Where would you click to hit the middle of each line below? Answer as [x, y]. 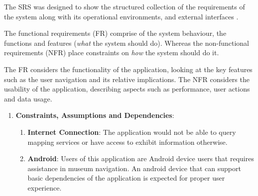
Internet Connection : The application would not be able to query [132, 132]
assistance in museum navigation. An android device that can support [134, 168]
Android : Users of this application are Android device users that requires [141, 158]
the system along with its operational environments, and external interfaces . [121, 16]
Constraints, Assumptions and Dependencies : [95, 115]
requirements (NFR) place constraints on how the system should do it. [112, 52]
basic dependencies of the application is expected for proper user [126, 178]
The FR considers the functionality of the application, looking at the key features [128, 69]
